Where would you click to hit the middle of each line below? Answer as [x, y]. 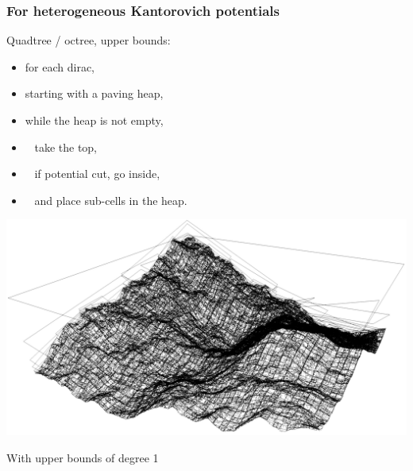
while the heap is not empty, [94, 120]
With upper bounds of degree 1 [83, 457]
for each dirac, [60, 66]
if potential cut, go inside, [97, 174]
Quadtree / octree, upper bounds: [89, 40]
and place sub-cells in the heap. [111, 200]
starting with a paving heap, [94, 93]
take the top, [66, 147]
